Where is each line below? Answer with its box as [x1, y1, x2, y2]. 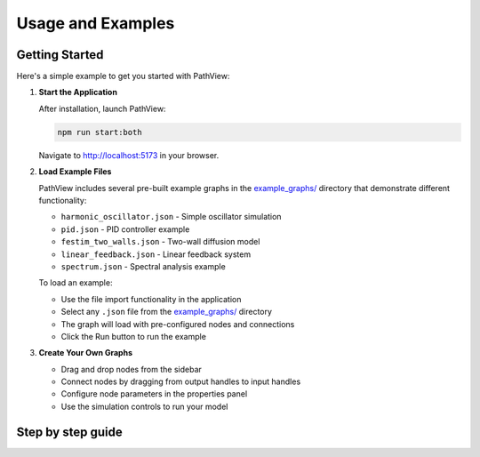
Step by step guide [16, 424, 124, 439]
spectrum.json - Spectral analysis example [60, 261, 226, 271]
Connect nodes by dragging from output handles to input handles [60, 376, 301, 387]
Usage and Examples [16, 13, 175, 33]
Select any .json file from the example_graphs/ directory [60, 307, 273, 317]
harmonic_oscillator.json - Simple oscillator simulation [60, 212, 282, 222]
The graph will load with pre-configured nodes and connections [60, 318, 295, 329]
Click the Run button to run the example [60, 331, 206, 341]
